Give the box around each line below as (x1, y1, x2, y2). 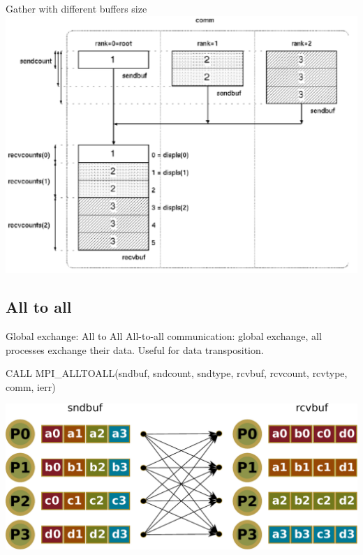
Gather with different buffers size (6, 1, 147, 15)
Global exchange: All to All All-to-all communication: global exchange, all (6, 329, 322, 343)
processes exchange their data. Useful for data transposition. (6, 342, 264, 357)
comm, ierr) (6, 379, 56, 394)
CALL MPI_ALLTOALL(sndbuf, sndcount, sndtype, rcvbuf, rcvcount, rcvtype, (6, 366, 348, 380)
